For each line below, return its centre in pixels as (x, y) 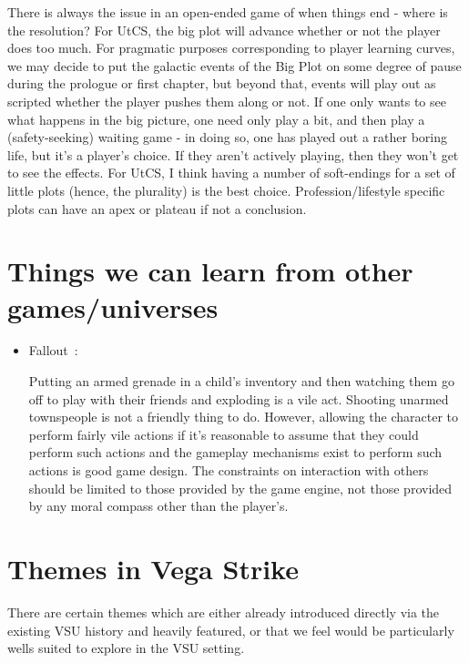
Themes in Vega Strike (153, 568)
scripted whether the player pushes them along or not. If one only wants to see (227, 101)
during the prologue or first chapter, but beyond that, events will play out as (222, 83)
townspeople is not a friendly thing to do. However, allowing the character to (244, 417)
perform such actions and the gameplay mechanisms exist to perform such (235, 452)
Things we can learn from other (210, 271)
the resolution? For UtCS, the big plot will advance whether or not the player (224, 30)
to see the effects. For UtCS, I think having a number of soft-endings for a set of (231, 173)
